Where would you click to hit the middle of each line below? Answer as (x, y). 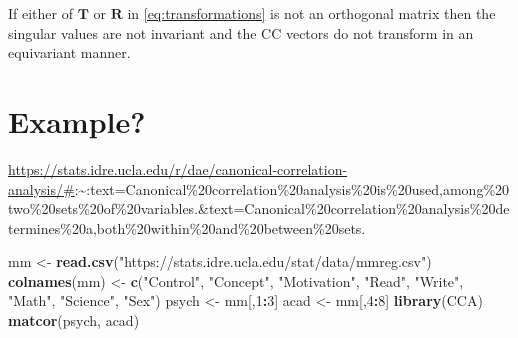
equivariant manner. (69, 52)
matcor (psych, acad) (74, 320)
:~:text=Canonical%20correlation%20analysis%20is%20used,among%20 (292, 188)
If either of (40, 13)
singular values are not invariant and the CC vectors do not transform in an (241, 32)
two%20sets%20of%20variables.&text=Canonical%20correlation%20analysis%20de (259, 208)
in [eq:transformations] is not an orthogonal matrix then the (311, 13)
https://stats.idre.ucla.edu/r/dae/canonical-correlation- (178, 168)
